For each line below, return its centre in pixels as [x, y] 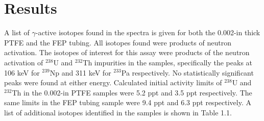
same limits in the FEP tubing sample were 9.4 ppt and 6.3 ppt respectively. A [128, 102]
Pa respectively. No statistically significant [187, 72]
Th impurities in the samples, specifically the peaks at [168, 62]
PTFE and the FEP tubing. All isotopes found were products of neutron [118, 42]
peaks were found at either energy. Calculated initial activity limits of [113, 82]
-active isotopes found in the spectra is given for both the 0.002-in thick [148, 32]
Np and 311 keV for [80, 72]
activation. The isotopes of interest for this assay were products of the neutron [127, 52]
